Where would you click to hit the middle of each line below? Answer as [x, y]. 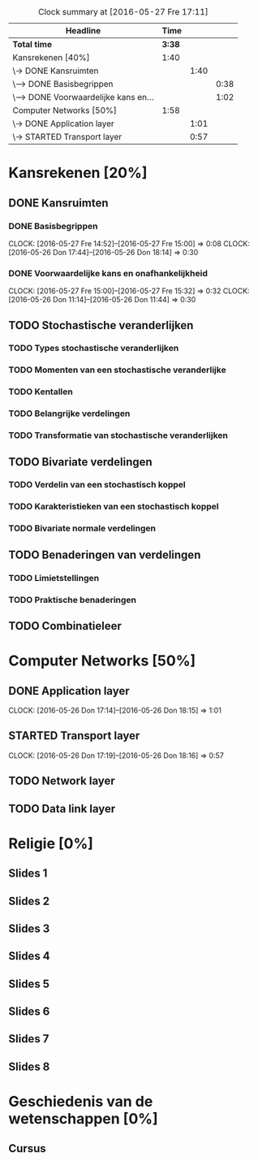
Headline [83, 30]
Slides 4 [29, 956]
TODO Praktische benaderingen [72, 600]
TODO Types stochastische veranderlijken [94, 349]
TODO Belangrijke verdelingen [69, 414]
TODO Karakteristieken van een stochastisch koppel [114, 507]
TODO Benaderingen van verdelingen [105, 555]
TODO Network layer [62, 781]
